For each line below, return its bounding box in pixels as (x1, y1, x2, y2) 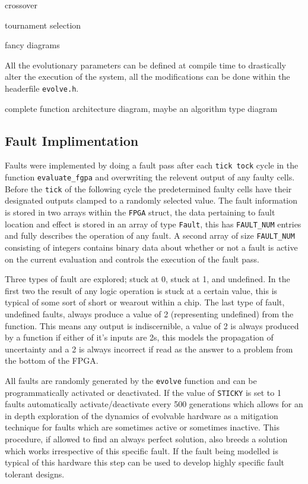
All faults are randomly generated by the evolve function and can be (5, 374, 257, 386)
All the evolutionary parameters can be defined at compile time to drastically (5, 58, 286, 71)
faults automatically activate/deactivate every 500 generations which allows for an (5, 398, 303, 410)
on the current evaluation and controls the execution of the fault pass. (5, 252, 259, 265)
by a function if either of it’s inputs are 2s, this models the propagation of (5, 331, 274, 344)
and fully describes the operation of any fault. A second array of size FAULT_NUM (5, 229, 295, 242)
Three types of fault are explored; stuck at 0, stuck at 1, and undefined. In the (5, 273, 290, 285)
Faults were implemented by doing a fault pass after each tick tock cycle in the (5, 159, 299, 171)
